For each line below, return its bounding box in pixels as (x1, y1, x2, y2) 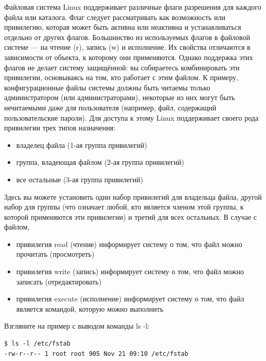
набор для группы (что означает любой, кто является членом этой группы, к (4, 201, 244, 212)
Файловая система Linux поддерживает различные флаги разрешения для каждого (4, 2, 261, 12)
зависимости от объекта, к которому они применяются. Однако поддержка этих (4, 51, 253, 62)
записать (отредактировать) (16, 276, 102, 287)
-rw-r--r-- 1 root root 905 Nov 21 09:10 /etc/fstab (4, 350, 188, 357)
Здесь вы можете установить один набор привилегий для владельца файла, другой (4, 191, 262, 202)
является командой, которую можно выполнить (16, 303, 164, 314)
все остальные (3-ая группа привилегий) (16, 174, 144, 184)
